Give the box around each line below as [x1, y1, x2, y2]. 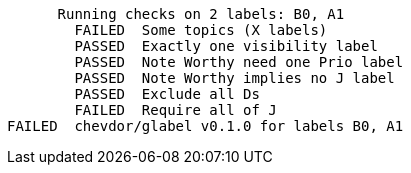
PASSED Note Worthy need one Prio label [74, 54, 404, 70]
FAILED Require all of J [74, 102, 277, 118]
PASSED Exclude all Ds [74, 86, 260, 102]
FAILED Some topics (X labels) [74, 22, 328, 38]
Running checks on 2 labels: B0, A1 [57, 6, 345, 22]
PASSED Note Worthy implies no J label [74, 70, 395, 86]
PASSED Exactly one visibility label [74, 38, 378, 54]
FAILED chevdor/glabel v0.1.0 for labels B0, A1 [7, 118, 404, 134]
